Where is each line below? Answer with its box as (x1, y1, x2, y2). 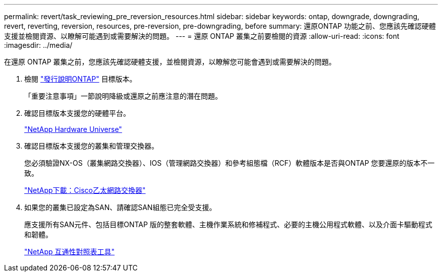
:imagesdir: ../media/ (4, 41, 73, 49)
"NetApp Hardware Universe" (24, 125, 122, 133)
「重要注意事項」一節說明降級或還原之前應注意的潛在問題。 (24, 92, 222, 100)
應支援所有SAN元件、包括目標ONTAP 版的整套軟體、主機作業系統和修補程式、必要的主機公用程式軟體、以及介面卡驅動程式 (24, 220, 432, 229)
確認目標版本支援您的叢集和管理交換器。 (24, 142, 158, 150)
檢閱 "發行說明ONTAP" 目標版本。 (24, 75, 137, 83)
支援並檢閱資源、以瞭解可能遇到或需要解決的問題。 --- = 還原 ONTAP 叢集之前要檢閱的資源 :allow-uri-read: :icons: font (4, 32, 400, 40)
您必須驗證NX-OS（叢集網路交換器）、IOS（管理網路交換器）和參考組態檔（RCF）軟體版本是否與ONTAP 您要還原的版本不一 (24, 159, 435, 167)
